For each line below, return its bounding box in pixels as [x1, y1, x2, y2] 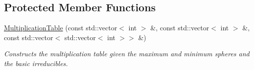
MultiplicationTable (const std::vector [4, 23, 117, 33]
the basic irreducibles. [4, 58, 68, 68]
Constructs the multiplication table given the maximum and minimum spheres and [4, 48, 250, 59]
